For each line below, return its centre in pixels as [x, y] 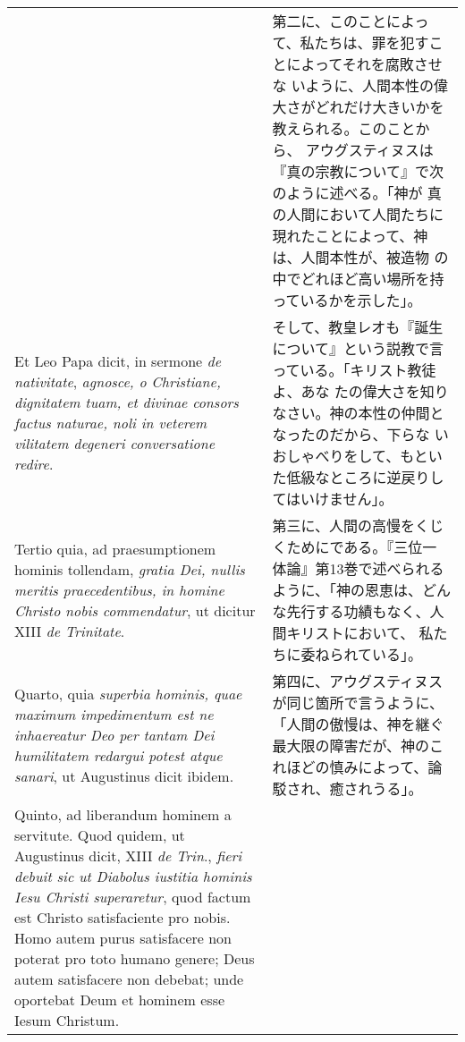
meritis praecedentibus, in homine [119, 589]
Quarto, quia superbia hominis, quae [128, 693]
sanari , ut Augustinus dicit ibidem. [124, 775]
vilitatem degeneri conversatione [115, 443]
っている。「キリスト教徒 [354, 370]
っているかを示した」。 [347, 300]
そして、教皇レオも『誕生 [358, 327]
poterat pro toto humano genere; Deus [135, 958]
